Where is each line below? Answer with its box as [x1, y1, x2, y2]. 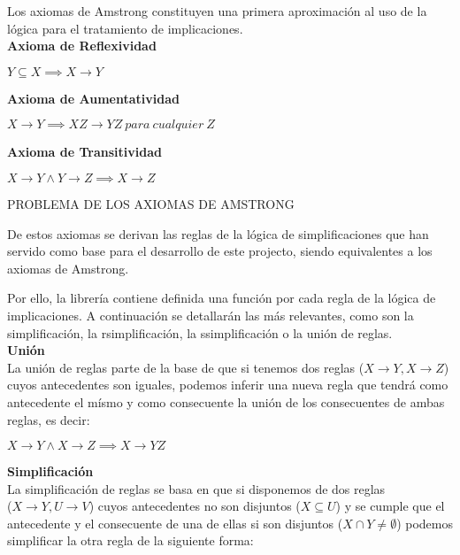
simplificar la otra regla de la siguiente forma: [7, 531, 254, 550]
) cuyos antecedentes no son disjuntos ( [88, 497, 301, 515]
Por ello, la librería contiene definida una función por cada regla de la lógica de [7, 289, 436, 307]
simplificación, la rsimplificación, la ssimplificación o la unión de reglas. [7, 323, 393, 342]
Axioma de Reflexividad [7, 36, 157, 55]
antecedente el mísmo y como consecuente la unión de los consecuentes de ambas [7, 392, 445, 411]
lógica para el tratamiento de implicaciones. [7, 19, 243, 37]
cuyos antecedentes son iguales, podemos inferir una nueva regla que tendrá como [7, 375, 448, 394]
